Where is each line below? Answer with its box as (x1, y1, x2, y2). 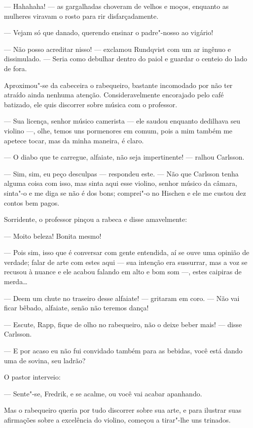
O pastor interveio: (4, 372, 61, 382)
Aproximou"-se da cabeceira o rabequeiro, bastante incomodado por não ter (4, 80, 233, 90)
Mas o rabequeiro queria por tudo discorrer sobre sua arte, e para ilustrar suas (4, 405, 242, 415)
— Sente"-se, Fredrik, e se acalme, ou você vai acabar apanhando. (4, 388, 202, 398)
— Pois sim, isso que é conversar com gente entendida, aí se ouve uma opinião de (4, 247, 250, 257)
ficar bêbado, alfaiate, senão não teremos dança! (4, 302, 149, 313)
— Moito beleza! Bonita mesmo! (4, 230, 102, 241)
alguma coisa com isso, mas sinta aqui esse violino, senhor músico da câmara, (4, 178, 237, 188)
